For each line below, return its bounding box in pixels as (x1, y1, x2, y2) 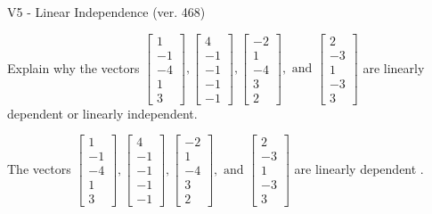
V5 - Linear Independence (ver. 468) (7, 3, 206, 21)
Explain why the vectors (7, 58, 140, 77)
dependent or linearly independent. (7, 103, 198, 122)
